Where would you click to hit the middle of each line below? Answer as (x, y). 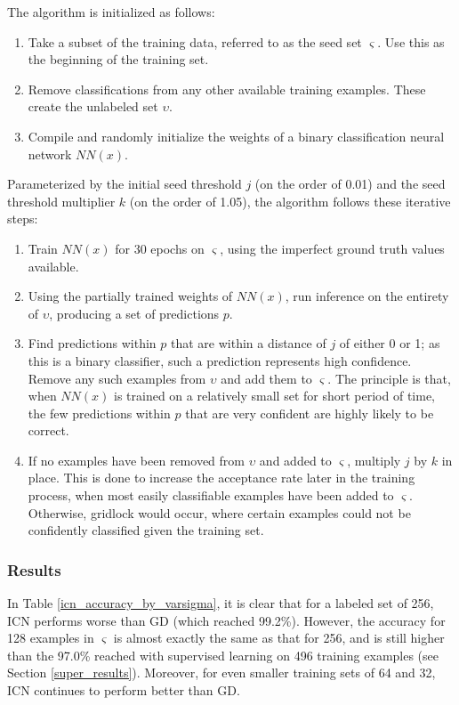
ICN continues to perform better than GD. (124, 690)
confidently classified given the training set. (146, 530)
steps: (23, 219)
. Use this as (411, 41)
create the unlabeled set (93, 106)
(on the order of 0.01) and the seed (350, 184)
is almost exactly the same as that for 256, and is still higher (279, 638)
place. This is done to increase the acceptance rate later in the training (221, 478)
